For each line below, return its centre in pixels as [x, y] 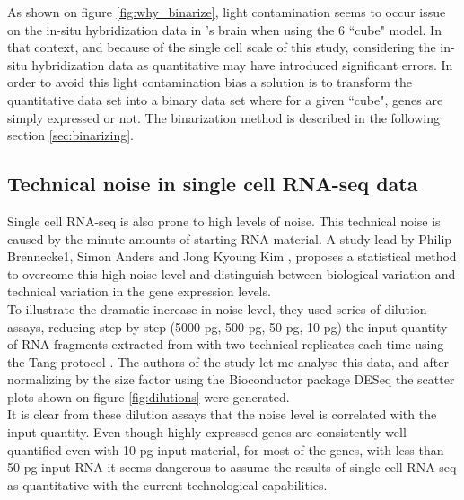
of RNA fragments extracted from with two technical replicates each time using [226, 344]
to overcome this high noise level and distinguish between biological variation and [232, 273]
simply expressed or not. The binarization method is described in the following [224, 117]
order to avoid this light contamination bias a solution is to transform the [210, 82]
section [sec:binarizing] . [70, 135]
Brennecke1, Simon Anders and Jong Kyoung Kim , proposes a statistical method [232, 256]
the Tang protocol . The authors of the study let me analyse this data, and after [228, 361]
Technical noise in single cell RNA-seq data [213, 184]
